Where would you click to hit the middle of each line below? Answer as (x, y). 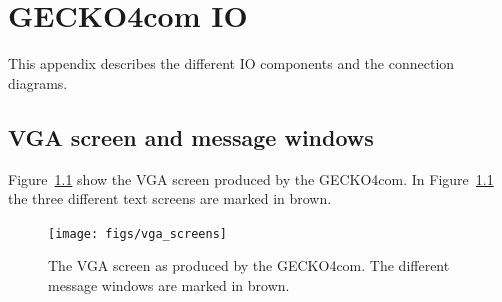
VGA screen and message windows (191, 136)
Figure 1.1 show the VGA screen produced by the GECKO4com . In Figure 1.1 (251, 178)
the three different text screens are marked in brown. (170, 198)
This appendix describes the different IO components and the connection (231, 63)
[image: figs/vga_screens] (137, 233)
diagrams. (38, 82)
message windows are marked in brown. (169, 284)
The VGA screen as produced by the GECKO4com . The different (249, 265)
